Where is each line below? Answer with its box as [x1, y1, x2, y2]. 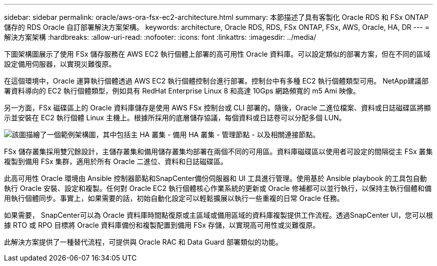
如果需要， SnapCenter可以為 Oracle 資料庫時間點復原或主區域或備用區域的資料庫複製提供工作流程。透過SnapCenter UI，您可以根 [4, 211, 433, 219]
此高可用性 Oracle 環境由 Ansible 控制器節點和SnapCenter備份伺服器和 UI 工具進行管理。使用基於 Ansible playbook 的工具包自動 [4, 174, 427, 182]
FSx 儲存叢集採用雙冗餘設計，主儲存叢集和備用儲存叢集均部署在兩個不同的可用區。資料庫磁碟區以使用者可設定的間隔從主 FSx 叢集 [4, 147, 433, 156]
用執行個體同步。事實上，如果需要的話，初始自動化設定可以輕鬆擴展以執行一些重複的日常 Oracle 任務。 [4, 194, 344, 202]
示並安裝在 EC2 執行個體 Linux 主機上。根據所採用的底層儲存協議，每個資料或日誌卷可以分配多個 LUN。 [4, 113, 346, 122]
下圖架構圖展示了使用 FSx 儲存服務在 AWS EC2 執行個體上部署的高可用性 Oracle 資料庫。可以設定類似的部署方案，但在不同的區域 [4, 50, 431, 58]
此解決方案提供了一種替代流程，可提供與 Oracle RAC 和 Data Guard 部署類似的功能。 [4, 238, 283, 246]
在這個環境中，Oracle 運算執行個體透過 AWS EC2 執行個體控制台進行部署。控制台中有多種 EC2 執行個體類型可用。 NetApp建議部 [4, 77, 429, 85]
